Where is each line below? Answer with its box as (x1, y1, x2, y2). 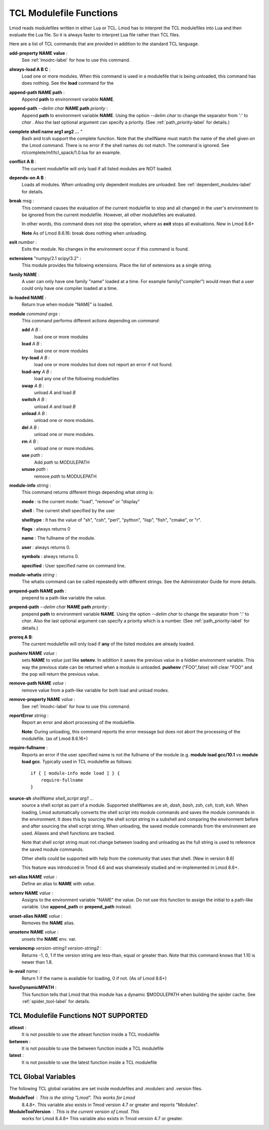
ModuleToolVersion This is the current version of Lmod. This (9, 1109, 139, 1115)
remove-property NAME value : (9, 697, 76, 703)
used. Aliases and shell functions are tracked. (21, 830, 116, 836)
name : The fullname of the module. (21, 535, 96, 541)
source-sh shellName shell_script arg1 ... (9, 795, 94, 801)
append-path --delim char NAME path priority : (9, 105, 108, 112)
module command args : (9, 310, 60, 316)
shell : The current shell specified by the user (21, 508, 116, 514)
